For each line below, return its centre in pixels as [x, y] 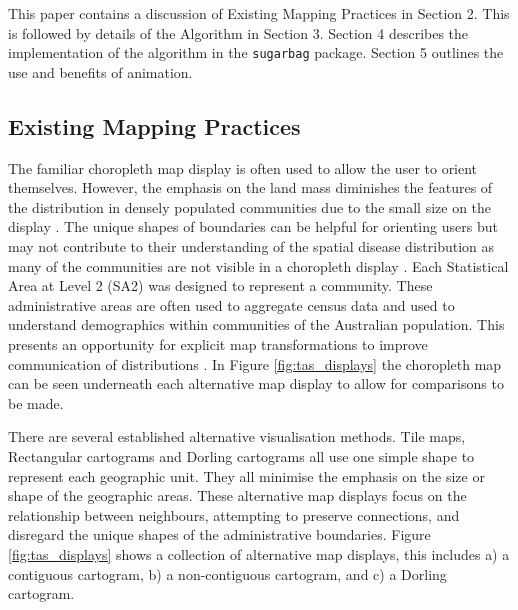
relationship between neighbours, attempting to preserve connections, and [234, 514]
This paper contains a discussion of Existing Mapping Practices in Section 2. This [259, 13]
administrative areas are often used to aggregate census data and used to [231, 304]
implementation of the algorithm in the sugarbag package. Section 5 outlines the [256, 52]
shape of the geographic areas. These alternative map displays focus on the [237, 495]
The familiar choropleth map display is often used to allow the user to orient [243, 167]
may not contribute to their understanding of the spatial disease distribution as [251, 246]
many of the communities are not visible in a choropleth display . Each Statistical [258, 265]
